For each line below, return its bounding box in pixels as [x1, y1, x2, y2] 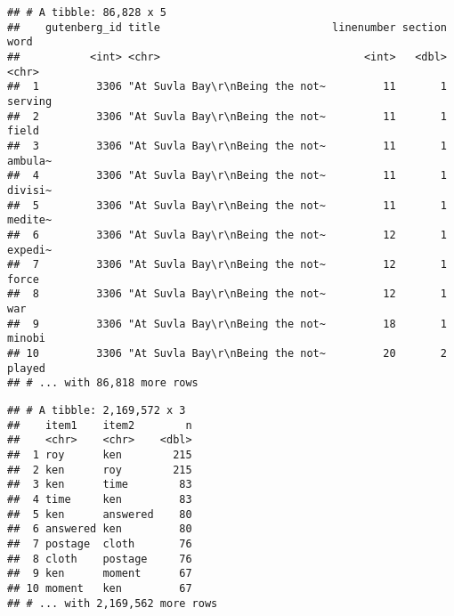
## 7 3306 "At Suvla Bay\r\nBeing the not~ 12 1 [7, 258, 447, 272]
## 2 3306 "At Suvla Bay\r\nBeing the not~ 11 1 [7, 109, 447, 123]
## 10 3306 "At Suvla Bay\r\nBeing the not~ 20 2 [7, 347, 447, 361]
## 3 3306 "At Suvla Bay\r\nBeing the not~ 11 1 [7, 139, 447, 152]
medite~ [7, 214, 53, 227]
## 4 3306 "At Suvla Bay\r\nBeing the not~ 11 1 [7, 169, 447, 182]
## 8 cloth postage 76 [7, 552, 192, 565]
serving [7, 94, 53, 108]
